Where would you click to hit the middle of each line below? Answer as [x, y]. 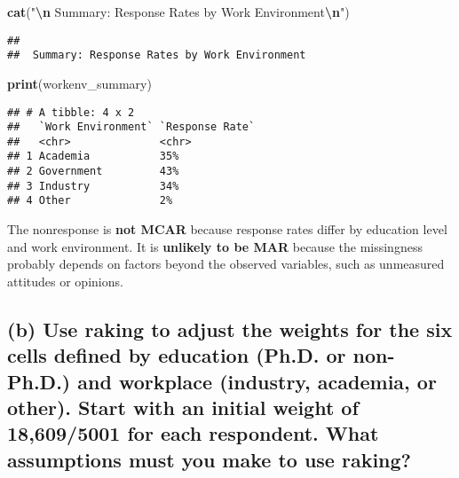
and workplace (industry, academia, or [257, 381]
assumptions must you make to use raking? [210, 459]
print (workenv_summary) [79, 83]
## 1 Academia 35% [93, 157]
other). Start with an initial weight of [183, 407]
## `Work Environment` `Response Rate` [131, 127]
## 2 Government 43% [93, 172]
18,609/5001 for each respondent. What [193, 433]
